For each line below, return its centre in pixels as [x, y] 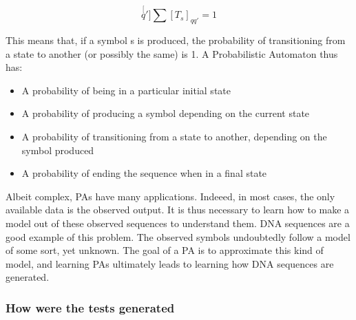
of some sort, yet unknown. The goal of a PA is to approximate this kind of [165, 250]
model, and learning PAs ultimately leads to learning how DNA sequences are [170, 263]
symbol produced [58, 150]
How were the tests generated [90, 307]
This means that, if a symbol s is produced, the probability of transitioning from [176, 40]
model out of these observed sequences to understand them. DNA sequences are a [178, 223]
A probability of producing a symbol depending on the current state [166, 113]
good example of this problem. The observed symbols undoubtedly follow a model [178, 236]
